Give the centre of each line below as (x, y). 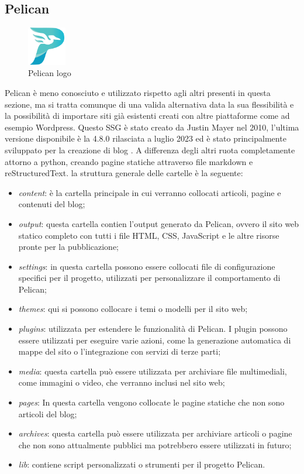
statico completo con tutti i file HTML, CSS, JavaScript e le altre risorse (149, 235)
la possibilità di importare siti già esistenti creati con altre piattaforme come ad (147, 116)
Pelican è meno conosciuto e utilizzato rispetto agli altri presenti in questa (138, 92)
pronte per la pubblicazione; (69, 247)
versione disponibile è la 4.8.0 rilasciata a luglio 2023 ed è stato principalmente (146, 138)
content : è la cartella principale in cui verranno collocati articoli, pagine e (150, 192)
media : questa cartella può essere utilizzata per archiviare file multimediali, (153, 371)
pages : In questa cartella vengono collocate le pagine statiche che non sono (151, 402)
